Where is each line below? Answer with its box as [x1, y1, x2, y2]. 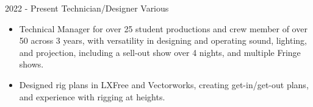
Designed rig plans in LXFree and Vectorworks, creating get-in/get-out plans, [19, 78, 309, 91]
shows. [19, 58, 44, 71]
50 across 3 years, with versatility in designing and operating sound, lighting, [19, 34, 308, 47]
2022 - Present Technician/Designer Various [5, 2, 169, 14]
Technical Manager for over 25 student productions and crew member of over [19, 22, 308, 35]
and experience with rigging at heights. [19, 90, 165, 103]
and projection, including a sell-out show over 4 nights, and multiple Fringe [19, 46, 301, 58]
